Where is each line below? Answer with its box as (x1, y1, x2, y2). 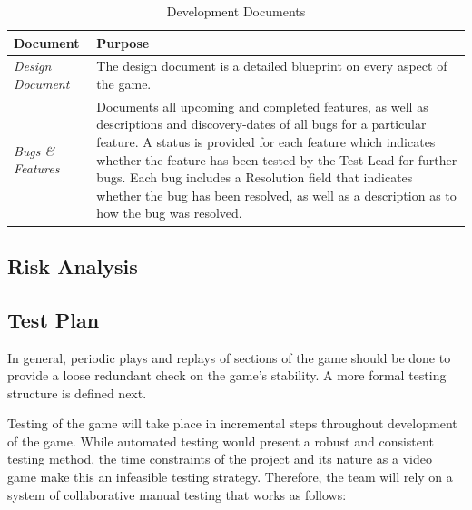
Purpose (96, 33, 150, 52)
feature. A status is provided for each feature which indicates (96, 132, 436, 152)
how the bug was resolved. (96, 203, 242, 222)
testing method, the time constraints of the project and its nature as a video (7, 449, 432, 468)
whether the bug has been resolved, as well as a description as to (96, 185, 457, 204)
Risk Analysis (7, 251, 138, 280)
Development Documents (166, 2, 306, 20)
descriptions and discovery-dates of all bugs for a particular (96, 114, 427, 133)
